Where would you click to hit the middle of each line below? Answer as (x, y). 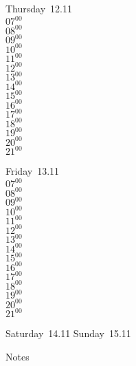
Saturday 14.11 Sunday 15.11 (68, 333)
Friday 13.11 (33, 171)
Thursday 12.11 (39, 8)
